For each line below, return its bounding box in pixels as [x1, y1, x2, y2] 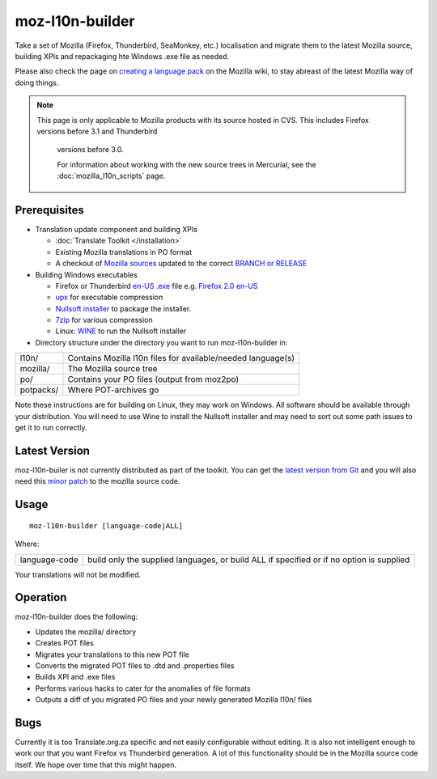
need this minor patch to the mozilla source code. [15, 476, 180, 486]
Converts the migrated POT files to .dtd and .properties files [35, 661, 235, 671]
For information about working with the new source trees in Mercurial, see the [57, 159, 316, 169]
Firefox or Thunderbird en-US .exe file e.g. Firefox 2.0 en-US [55, 281, 258, 290]
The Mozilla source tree [67, 363, 158, 375]
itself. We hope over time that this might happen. [15, 760, 177, 769]
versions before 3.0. [57, 145, 125, 155]
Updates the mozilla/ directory [35, 627, 137, 637]
